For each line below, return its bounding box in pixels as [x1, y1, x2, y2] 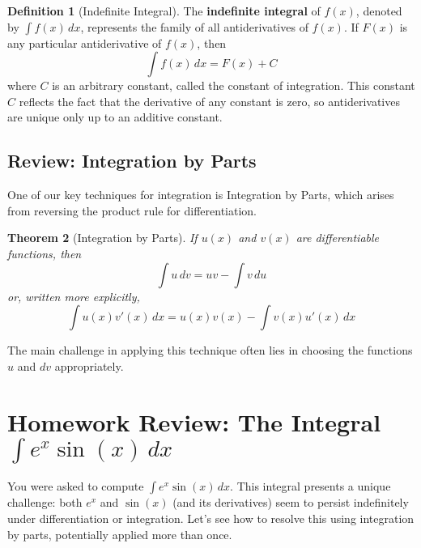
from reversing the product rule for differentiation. [7, 202, 257, 219]
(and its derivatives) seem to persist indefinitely [172, 494, 409, 511]
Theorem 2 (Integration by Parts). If [7, 229, 198, 246]
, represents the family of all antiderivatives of [80, 18, 308, 35]
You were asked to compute [7, 478, 144, 495]
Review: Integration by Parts [7, 148, 257, 173]
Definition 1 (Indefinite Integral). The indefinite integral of [7, 2, 321, 19]
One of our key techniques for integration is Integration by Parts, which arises [7, 186, 394, 203]
